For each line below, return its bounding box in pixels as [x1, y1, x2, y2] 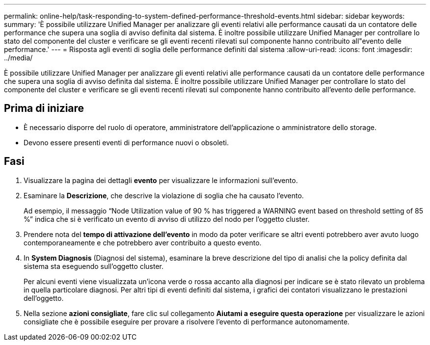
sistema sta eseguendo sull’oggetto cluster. [24, 262, 163, 270]
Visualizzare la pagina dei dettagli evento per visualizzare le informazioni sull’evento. [24, 176, 298, 185]
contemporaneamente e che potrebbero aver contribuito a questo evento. [24, 238, 262, 247]
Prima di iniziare [4, 102, 84, 115]
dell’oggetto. [24, 293, 64, 302]
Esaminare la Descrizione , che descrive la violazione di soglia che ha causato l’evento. [24, 191, 304, 200]
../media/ [4, 53, 33, 62]
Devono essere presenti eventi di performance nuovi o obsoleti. [24, 138, 229, 147]
